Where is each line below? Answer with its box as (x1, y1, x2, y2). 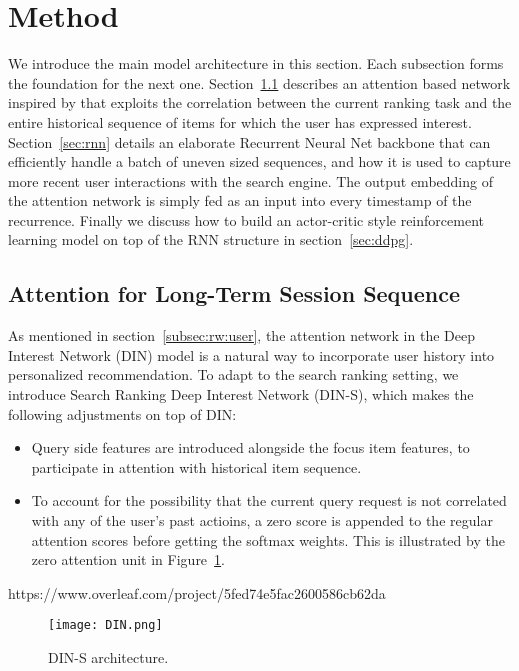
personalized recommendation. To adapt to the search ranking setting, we (8, 364, 459, 385)
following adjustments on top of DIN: (8, 403, 237, 424)
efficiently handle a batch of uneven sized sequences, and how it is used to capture (8, 151, 511, 172)
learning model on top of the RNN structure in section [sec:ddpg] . (8, 229, 414, 250)
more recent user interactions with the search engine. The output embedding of (8, 170, 493, 191)
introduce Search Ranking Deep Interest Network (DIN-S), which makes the (8, 384, 474, 405)
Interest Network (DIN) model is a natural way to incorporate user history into (8, 344, 495, 365)
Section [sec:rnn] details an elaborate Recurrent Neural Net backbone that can (8, 131, 491, 152)
